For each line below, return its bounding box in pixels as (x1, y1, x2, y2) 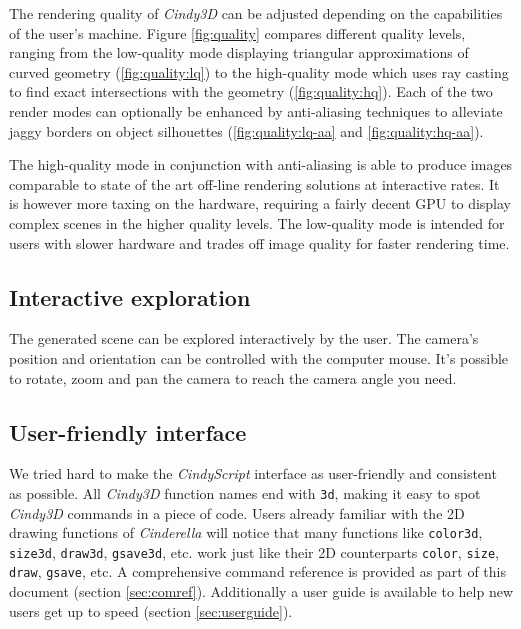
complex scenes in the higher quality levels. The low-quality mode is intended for (9, 212, 505, 233)
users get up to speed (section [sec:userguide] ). (9, 600, 293, 621)
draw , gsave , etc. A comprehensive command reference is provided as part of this (9, 561, 506, 582)
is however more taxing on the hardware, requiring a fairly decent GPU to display (9, 193, 512, 214)
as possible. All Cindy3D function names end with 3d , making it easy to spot (9, 482, 481, 503)
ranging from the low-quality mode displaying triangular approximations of (9, 42, 469, 63)
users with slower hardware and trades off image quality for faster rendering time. (9, 232, 510, 253)
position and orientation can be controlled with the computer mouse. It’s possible (9, 347, 509, 368)
